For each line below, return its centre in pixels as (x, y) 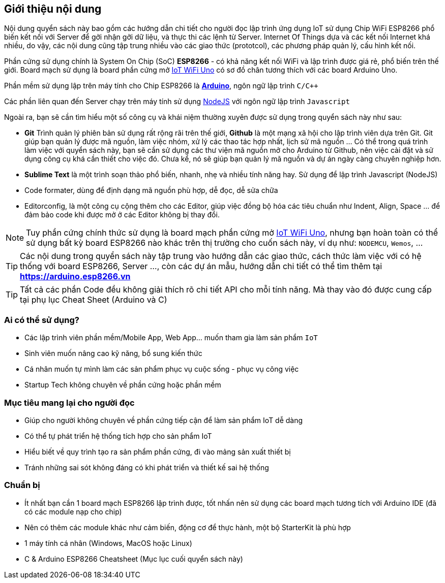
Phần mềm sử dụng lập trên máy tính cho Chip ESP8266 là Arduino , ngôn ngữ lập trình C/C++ (161, 86)
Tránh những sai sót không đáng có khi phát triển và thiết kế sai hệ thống (147, 467)
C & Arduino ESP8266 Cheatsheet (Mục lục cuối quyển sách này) (134, 559)
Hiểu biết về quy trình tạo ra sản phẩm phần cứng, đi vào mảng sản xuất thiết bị (158, 451)
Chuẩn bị (22, 485)
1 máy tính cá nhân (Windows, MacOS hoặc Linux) (108, 543)
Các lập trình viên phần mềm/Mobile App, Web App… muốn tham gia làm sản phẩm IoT (171, 338)
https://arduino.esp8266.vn (75, 277)
